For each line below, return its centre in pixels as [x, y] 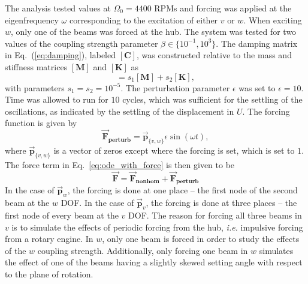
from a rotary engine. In [49, 239]
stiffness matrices [36, 66]
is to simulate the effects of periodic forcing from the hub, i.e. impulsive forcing [157, 227]
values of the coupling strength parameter [81, 43]
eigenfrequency [32, 20]
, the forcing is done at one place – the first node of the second [182, 190]
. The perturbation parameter [175, 87]
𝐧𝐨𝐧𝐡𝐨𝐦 [147, 182]
